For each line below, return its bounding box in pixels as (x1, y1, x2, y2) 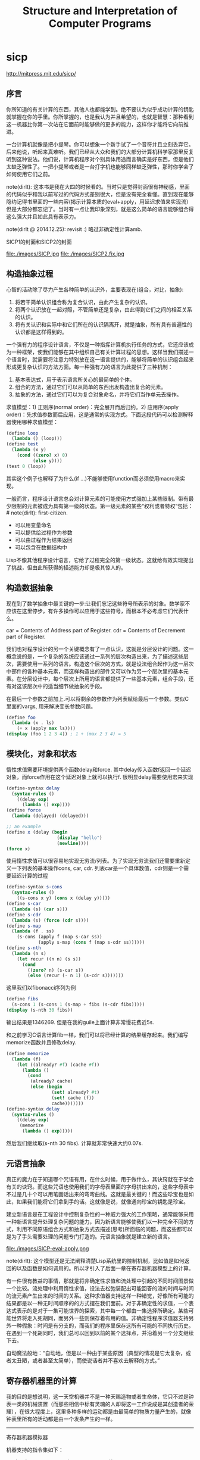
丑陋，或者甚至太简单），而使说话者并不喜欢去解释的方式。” (16, 1356, 160, 1364)
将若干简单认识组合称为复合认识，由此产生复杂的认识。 (14, 298, 151, 305)
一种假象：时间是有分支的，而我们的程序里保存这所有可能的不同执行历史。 (11, 1322, 194, 1329)
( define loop (6, 430, 39, 436)
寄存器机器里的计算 (6, 1376, 77, 1386)
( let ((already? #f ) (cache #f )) (17, 1062, 100, 1068)
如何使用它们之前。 (6, 170, 54, 177)
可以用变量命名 (14, 521, 52, 528)
